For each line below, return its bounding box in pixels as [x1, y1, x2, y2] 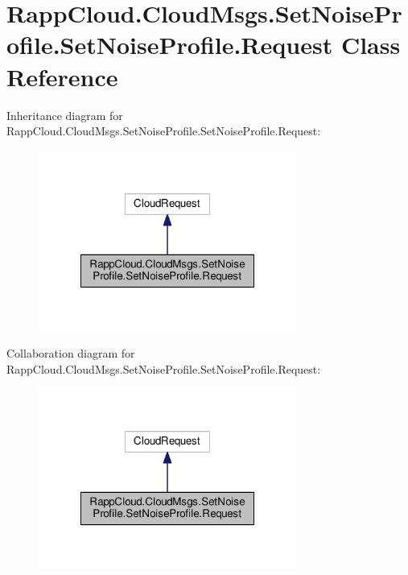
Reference [6, 60, 118, 93]
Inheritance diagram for [6, 106, 123, 123]
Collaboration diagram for [6, 345, 135, 362]
